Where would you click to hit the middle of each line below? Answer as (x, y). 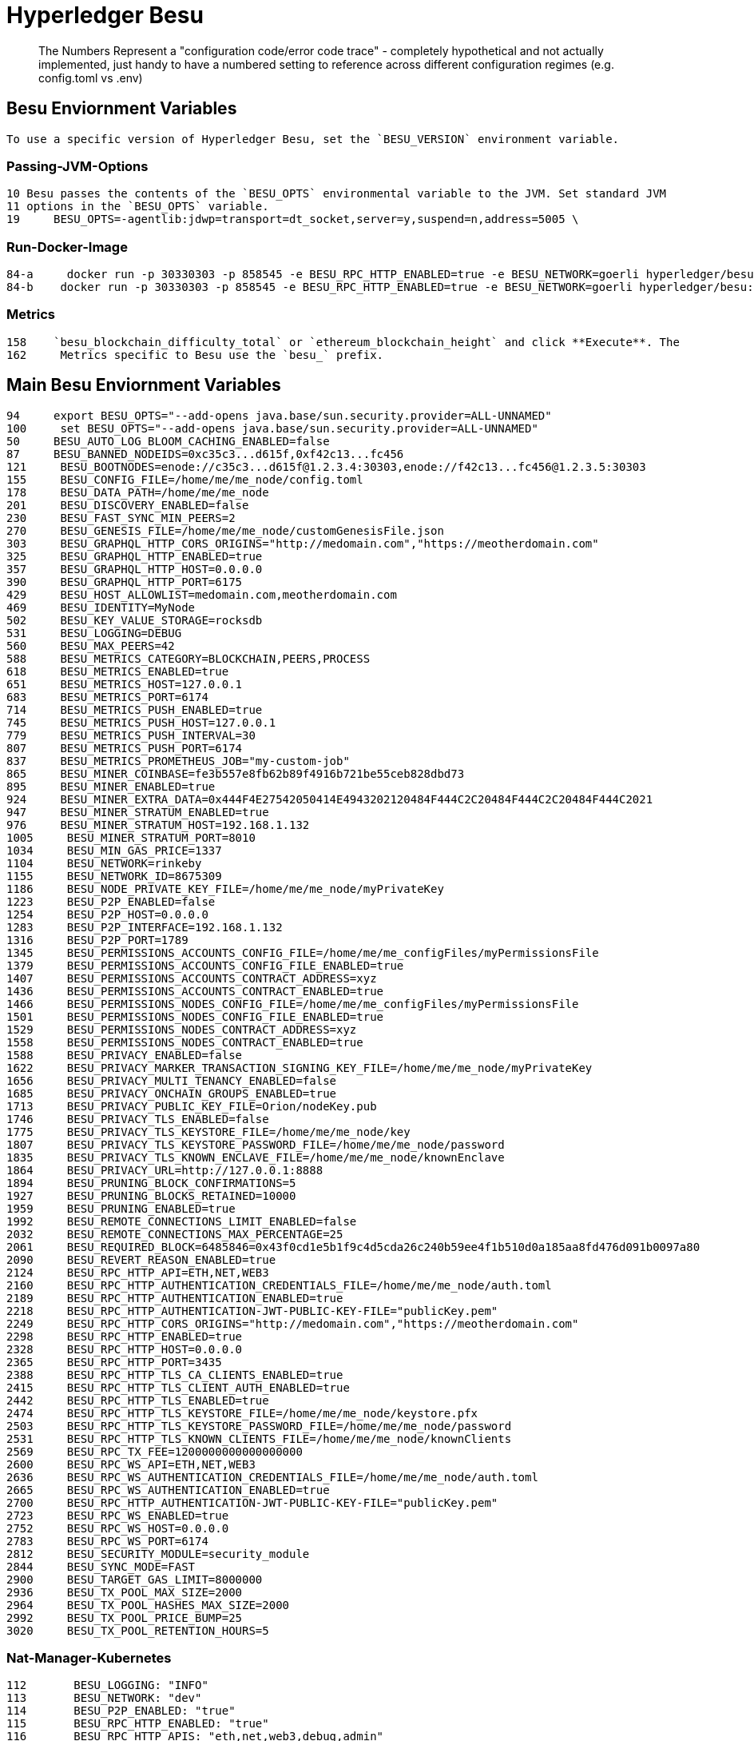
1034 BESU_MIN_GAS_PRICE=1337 (114, 850)
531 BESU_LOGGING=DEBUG (94, 633)
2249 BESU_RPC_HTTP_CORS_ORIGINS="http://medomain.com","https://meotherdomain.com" (293, 1323)
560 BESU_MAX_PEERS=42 (91, 645)
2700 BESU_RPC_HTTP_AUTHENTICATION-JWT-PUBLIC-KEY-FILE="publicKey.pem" (252, 1502)
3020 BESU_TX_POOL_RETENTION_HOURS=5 (138, 1630)
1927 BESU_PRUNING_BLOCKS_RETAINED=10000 (151, 1195)
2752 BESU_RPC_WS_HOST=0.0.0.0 (118, 1528)
